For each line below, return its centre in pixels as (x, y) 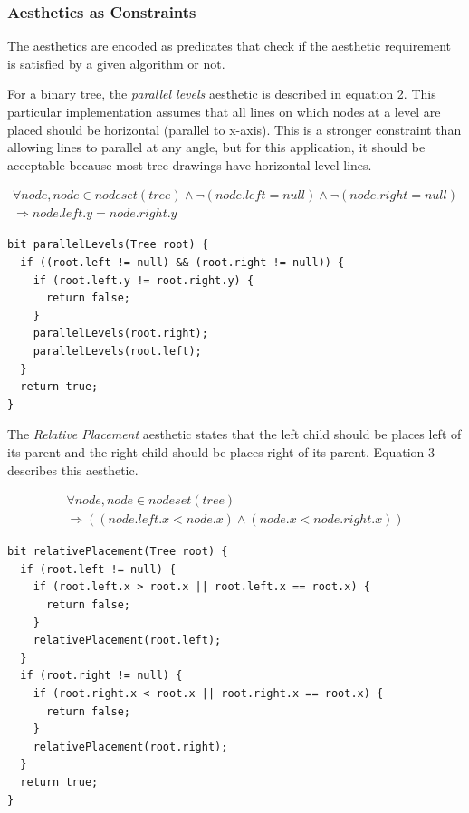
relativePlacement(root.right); (130, 746)
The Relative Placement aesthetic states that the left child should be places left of (234, 434)
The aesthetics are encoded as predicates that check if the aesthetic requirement (230, 46)
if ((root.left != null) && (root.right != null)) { (182, 263)
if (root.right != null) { (101, 676)
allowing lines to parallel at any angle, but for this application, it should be (216, 147)
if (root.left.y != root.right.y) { (144, 280)
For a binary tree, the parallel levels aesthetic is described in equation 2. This (222, 94)
